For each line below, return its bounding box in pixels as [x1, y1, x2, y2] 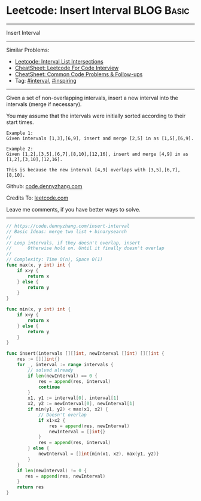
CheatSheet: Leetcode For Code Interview [14, 64, 119, 71]
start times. [6, 118, 34, 126]
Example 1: [6, 130, 33, 136]
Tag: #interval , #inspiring [14, 77, 77, 84]
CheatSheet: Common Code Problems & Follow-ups [14, 70, 143, 78]
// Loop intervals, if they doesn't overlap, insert [6, 240, 141, 246]
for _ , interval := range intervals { [17, 362, 114, 368]
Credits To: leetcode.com [6, 194, 69, 201]
